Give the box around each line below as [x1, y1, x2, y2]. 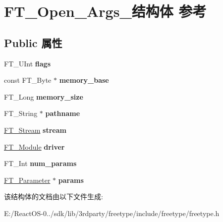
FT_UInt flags [4, 58, 51, 68]
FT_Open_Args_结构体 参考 [4, 1, 207, 21]
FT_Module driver [4, 141, 65, 152]
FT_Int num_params [4, 158, 77, 168]
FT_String [4, 108, 38, 118]
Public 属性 [4, 35, 62, 50]
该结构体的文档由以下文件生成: [4, 191, 103, 202]
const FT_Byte [4, 75, 52, 85]
